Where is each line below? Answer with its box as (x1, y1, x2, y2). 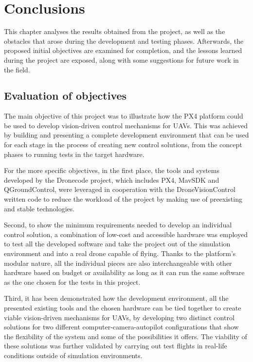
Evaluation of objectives (4, 88, 127, 103)
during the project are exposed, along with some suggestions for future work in (4, 54, 239, 65)
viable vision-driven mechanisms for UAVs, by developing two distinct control (4, 312, 235, 322)
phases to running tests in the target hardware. (4, 149, 145, 159)
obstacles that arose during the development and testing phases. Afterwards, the (4, 35, 244, 46)
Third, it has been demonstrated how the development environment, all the (4, 293, 229, 303)
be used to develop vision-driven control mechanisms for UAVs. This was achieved (4, 120, 248, 130)
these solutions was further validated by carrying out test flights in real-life (4, 341, 227, 351)
